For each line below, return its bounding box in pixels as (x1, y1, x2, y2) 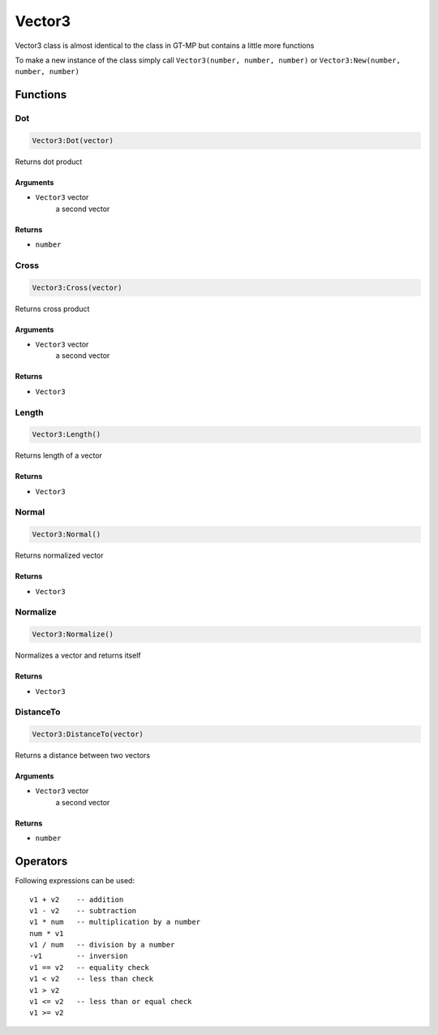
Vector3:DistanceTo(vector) (32, 730, 144, 739)
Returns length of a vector (15, 451, 103, 460)
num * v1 (29, 929, 64, 938)
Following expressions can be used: (15, 876, 135, 886)
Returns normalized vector (15, 550, 105, 560)
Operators (15, 855, 68, 869)
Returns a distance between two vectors (15, 751, 150, 761)
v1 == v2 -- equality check (29, 963, 150, 972)
